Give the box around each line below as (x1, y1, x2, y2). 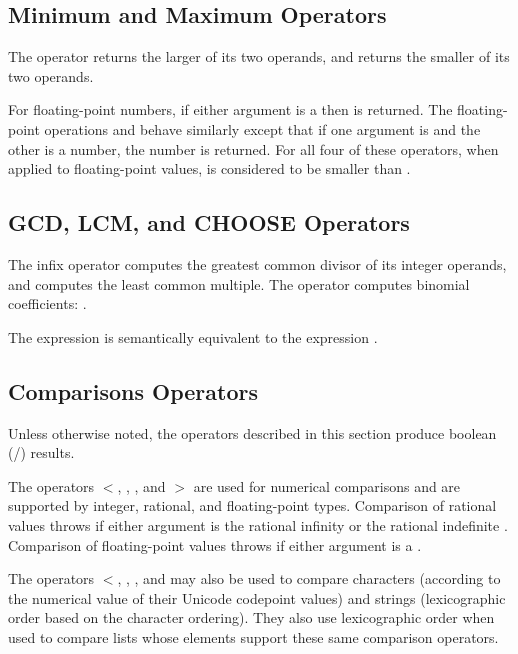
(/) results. (8, 442, 75, 463)
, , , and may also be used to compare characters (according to (117, 568, 501, 589)
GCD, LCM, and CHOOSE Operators (8, 207, 410, 238)
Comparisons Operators (8, 375, 259, 406)
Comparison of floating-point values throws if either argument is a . (8, 534, 422, 555)
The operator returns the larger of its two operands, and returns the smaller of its (8, 46, 510, 67)
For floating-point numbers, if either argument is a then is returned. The (8, 99, 453, 120)
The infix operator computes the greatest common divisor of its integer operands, (8, 253, 507, 274)
